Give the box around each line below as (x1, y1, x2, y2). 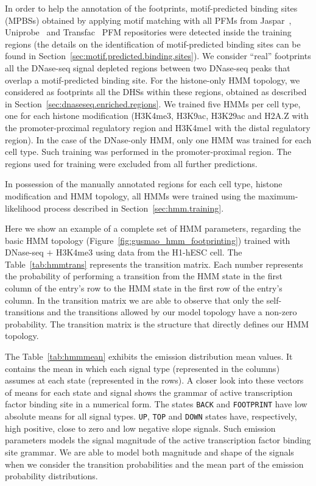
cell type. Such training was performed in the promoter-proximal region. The (5, 145, 292, 158)
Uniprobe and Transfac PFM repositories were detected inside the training (5, 26, 292, 38)
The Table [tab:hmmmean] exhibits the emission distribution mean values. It (5, 350, 293, 363)
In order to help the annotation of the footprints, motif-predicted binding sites (5, 2, 298, 14)
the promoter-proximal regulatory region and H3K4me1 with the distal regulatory (5, 121, 311, 134)
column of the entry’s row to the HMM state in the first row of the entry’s (5, 282, 283, 295)
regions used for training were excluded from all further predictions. (5, 157, 258, 170)
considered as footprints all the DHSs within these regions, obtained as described (5, 85, 307, 98)
